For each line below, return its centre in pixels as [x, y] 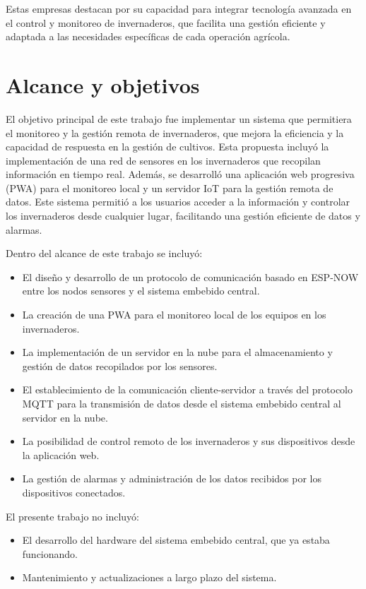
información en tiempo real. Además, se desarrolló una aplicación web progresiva [180, 174]
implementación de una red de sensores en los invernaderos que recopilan [163, 160]
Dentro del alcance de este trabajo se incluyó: [104, 253]
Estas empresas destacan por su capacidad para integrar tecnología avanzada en [179, 8]
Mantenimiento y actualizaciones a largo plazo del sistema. [149, 577]
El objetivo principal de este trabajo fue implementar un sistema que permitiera [179, 118]
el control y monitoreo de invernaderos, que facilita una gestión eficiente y [166, 22]
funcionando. [50, 553]
